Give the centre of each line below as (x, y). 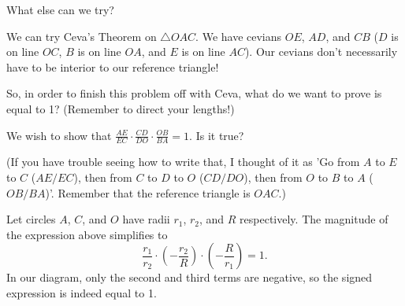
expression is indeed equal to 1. (82, 292)
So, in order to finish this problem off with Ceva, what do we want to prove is (194, 93)
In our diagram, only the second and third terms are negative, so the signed (189, 277)
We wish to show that (59, 135)
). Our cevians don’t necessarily (321, 52)
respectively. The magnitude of (314, 219)
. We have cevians (239, 36)
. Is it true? (217, 135)
